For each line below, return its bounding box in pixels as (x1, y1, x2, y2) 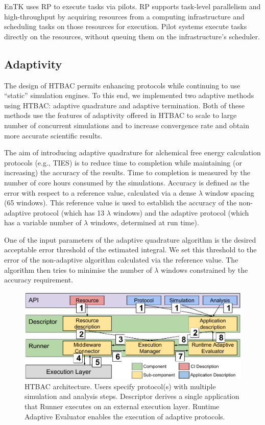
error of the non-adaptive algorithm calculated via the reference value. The (4, 254, 238, 265)
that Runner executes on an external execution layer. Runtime (25, 400, 220, 411)
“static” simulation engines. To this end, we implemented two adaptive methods (4, 90, 254, 101)
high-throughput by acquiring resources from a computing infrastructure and (4, 11, 245, 21)
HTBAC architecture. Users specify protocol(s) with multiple (25, 381, 216, 391)
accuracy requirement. (4, 274, 74, 285)
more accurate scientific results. (4, 130, 103, 140)
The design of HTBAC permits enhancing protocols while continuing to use (4, 80, 240, 90)
